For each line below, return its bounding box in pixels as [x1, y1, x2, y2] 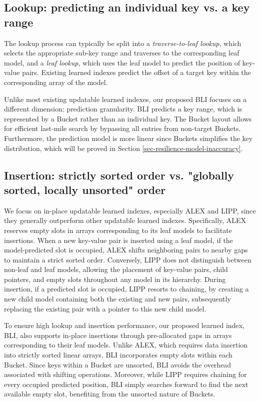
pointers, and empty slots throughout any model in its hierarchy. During [4, 273, 226, 284]
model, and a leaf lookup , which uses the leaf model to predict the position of [4, 57, 240, 67]
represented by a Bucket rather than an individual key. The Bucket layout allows [4, 113, 252, 123]
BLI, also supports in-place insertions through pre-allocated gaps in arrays [4, 329, 232, 340]
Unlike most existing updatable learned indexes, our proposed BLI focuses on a [4, 93, 247, 104]
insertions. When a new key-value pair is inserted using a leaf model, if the [4, 234, 233, 245]
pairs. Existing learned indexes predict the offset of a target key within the [22, 67, 251, 77]
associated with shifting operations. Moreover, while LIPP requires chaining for [4, 369, 247, 379]
